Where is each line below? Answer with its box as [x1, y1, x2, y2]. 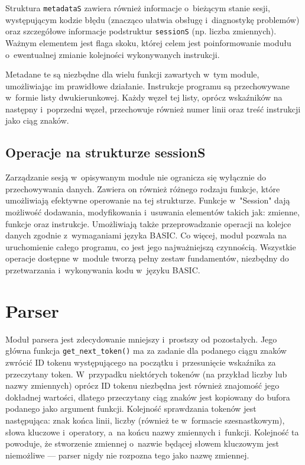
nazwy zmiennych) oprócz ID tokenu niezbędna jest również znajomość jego [5, 379, 280, 392]
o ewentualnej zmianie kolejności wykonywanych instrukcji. [5, 48, 220, 60]
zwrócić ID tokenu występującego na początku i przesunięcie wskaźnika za [5, 356, 276, 368]
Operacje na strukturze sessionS [5, 143, 206, 162]
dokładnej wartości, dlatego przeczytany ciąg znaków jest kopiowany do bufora [5, 390, 290, 403]
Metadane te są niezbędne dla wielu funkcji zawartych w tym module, [5, 68, 259, 80]
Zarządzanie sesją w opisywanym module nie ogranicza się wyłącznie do [5, 171, 266, 183]
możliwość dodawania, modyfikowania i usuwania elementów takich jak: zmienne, [5, 206, 300, 218]
